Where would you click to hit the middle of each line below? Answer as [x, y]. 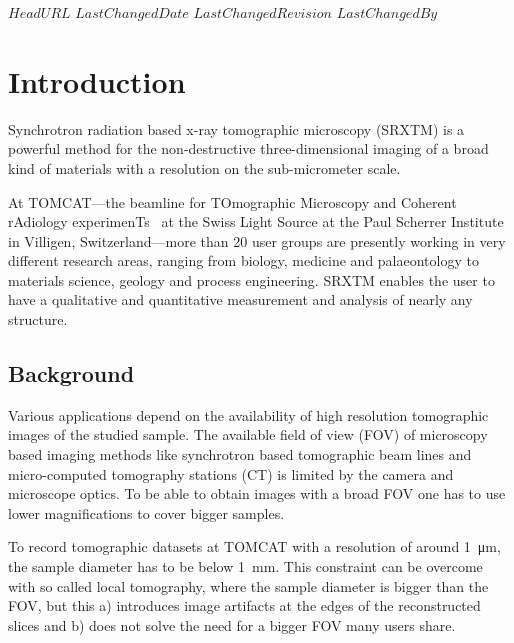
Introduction [97, 80]
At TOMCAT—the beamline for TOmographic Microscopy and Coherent [232, 201]
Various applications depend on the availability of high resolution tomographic [248, 414]
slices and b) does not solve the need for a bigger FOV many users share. [232, 624]
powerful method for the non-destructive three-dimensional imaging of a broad [248, 148]
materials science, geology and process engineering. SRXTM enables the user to [251, 279]
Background [71, 373]
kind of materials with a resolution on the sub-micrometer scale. [204, 167]
